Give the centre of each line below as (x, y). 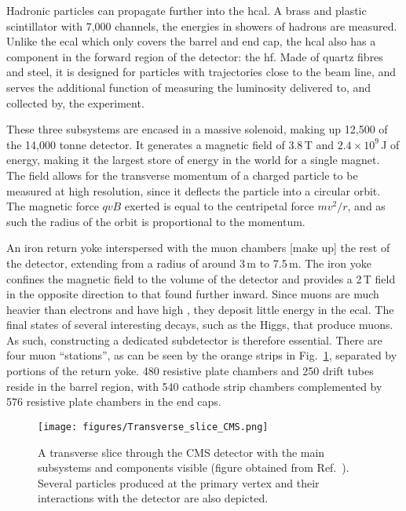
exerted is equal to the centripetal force (219, 206)
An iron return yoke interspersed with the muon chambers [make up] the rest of (198, 248)
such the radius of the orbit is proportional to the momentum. (156, 221)
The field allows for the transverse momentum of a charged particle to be (182, 175)
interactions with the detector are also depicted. (153, 498)
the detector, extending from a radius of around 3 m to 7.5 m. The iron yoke (189, 263)
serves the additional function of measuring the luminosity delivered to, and (189, 87)
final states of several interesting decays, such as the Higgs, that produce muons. (200, 325)
